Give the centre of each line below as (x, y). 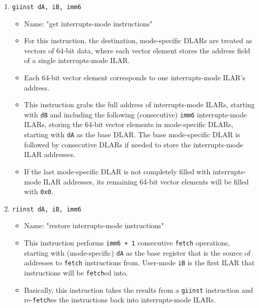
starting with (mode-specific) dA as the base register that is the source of (137, 252)
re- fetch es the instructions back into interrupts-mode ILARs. (120, 300)
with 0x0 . (39, 191)
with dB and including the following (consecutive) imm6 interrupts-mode (135, 114)
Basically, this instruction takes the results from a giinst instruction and (139, 289)
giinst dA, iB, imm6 (46, 7)
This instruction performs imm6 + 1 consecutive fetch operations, (127, 242)
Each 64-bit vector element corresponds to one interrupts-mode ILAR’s (135, 78)
